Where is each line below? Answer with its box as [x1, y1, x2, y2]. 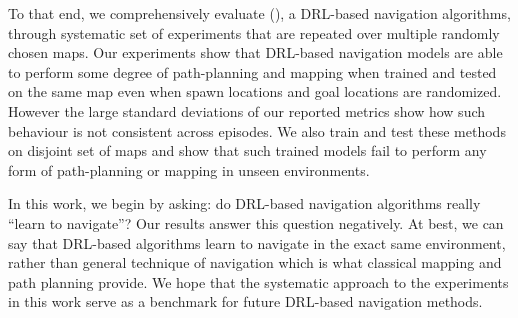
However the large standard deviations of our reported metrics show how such [8, 100, 486, 121]
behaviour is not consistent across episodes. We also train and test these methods [8, 120, 506, 141]
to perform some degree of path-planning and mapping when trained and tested [8, 61, 497, 82]
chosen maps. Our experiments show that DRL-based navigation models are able [8, 42, 503, 63]
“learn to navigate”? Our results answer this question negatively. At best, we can [8, 212, 504, 233]
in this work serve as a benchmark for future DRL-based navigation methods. [8, 291, 483, 312]
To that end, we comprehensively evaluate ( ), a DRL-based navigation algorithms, [8, 3, 511, 23]
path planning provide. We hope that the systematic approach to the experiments [8, 271, 509, 292]
